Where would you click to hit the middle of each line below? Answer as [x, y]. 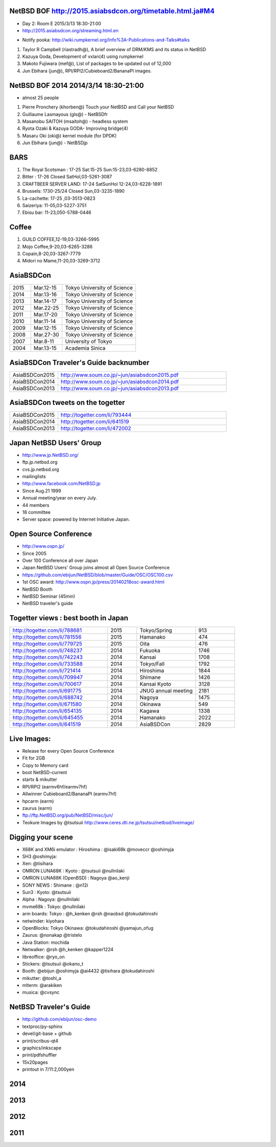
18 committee [36, 512]
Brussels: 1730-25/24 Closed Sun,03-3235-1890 [73, 191]
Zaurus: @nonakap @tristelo [52, 935]
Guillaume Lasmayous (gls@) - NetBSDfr [65, 114]
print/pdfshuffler [40, 1055]
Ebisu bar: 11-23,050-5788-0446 [57, 213]
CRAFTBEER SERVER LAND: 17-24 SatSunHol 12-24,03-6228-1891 [92, 184]
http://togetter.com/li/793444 [96, 415]
